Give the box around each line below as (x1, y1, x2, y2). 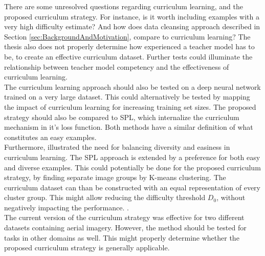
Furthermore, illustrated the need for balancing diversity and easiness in (4, 142, 230, 152)
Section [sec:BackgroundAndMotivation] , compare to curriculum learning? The (4, 31, 251, 42)
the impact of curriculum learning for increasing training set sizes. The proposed (4, 101, 256, 112)
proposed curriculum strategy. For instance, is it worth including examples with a (4, 11, 260, 22)
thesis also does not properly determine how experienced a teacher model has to (4, 41, 255, 52)
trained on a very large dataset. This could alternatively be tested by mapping (4, 91, 250, 102)
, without (216, 192, 246, 203)
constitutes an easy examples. (4, 131, 97, 142)
